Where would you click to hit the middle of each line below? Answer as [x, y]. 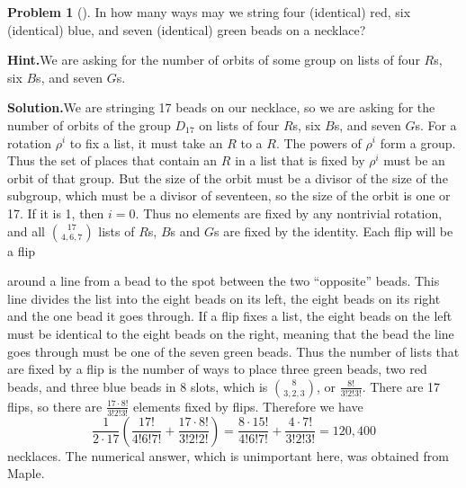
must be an [414, 160]
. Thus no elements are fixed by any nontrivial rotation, [289, 213]
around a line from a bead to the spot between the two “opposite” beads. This [224, 281]
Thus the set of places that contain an [112, 160]
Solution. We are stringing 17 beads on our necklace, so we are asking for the [221, 107]
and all [27, 231]
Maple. [26, 473]
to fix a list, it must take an [146, 142]
